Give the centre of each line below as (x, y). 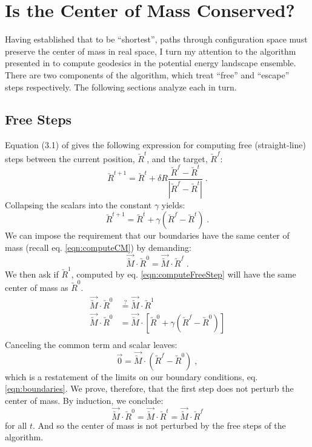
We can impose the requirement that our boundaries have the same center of (147, 235)
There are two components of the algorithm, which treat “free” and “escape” (147, 74)
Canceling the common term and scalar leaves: (91, 344)
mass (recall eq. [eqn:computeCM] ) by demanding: (98, 247)
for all (16, 425)
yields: (173, 204)
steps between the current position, (70, 158)
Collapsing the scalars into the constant (78, 204)
